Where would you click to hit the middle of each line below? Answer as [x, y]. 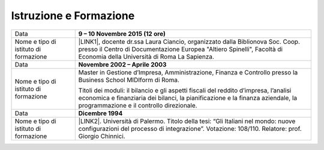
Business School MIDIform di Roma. [129, 80]
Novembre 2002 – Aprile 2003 [122, 64]
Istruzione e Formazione [73, 16]
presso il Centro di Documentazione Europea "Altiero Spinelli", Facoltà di [181, 49]
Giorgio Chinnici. [102, 136]
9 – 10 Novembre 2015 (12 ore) [122, 34]
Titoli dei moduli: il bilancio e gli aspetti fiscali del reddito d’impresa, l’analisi [185, 90]
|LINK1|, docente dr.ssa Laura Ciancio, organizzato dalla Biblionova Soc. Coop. [189, 41]
